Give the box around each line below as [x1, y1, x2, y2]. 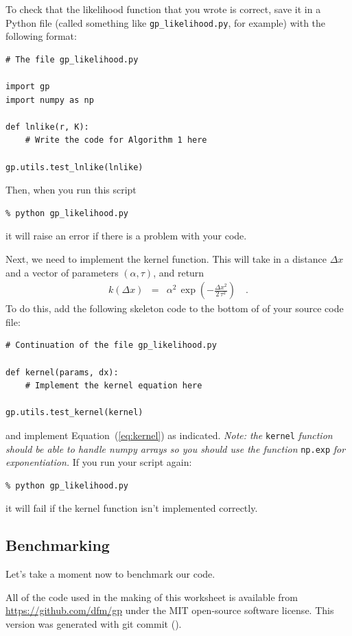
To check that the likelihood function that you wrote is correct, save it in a [5, 2, 321, 16]
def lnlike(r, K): [5, 121, 89, 132]
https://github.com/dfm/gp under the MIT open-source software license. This [5, 603, 334, 617]
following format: [5, 29, 77, 43]
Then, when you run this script [5, 182, 137, 197]
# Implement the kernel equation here [25, 381, 202, 391]
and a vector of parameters [5, 265, 119, 279]
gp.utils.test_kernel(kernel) [5, 408, 143, 418]
